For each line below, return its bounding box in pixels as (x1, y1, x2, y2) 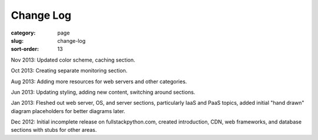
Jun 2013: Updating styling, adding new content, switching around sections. (11, 88, 196, 95)
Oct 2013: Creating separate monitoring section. (11, 67, 128, 74)
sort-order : (11, 46, 39, 53)
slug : (11, 37, 24, 44)
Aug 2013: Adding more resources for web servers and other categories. (11, 78, 187, 85)
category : (11, 29, 36, 36)
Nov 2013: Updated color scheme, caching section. (11, 56, 135, 63)
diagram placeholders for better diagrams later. (11, 107, 126, 114)
